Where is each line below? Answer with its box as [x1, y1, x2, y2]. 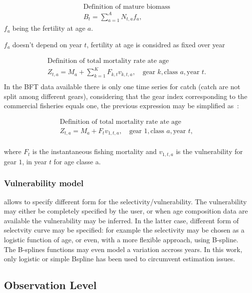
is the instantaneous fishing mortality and [32, 146, 157, 156]
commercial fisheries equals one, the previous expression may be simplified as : [4, 100, 239, 111]
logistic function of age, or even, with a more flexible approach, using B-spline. [4, 234, 238, 244]
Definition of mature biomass [83, 3, 171, 11]
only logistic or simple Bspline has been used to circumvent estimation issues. [4, 254, 235, 264]
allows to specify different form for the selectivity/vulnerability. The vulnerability [4, 196, 247, 206]
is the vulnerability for [175, 146, 243, 156]
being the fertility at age [12, 23, 85, 33]
